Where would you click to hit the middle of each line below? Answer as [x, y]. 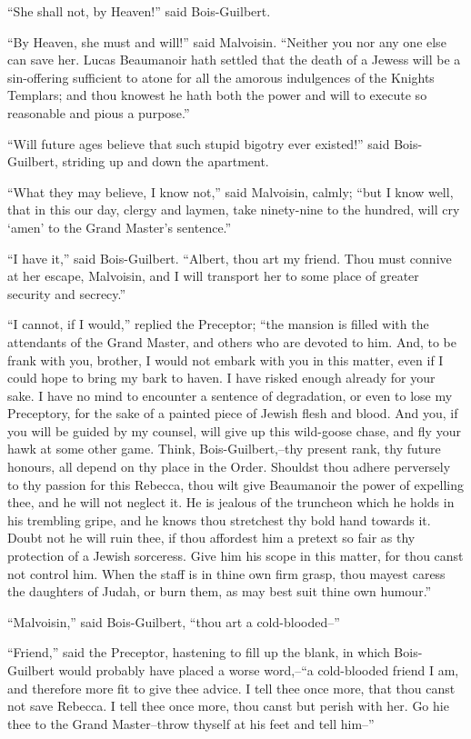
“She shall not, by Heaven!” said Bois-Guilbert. [139, 11]
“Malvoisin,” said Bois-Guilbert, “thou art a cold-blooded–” [174, 621]
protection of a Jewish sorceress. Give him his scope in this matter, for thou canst [235, 556]
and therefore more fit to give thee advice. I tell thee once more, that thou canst [231, 688]
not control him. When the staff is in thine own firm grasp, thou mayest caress [226, 573]
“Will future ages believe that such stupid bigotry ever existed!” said [199, 143]
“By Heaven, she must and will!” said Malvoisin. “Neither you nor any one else [227, 41]
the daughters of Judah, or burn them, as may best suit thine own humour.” [220, 591]
